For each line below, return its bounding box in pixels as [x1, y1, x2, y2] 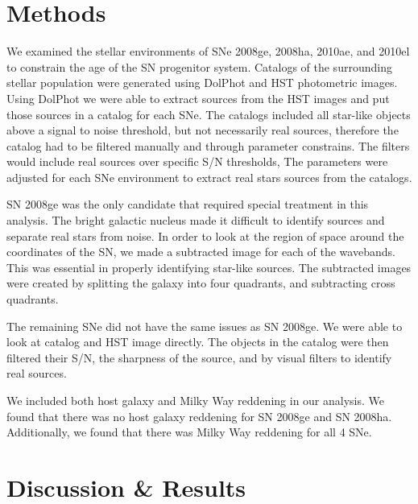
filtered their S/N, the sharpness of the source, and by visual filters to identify [6, 349, 392, 366]
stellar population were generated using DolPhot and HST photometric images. [6, 74, 398, 91]
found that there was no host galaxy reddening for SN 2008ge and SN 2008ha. [6, 407, 392, 424]
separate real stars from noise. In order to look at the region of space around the [6, 227, 404, 244]
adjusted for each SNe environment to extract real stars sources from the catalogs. [6, 168, 412, 185]
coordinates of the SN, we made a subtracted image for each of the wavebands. [6, 243, 395, 260]
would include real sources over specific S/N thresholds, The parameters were [6, 153, 388, 170]
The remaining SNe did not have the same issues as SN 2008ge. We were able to [6, 317, 403, 334]
